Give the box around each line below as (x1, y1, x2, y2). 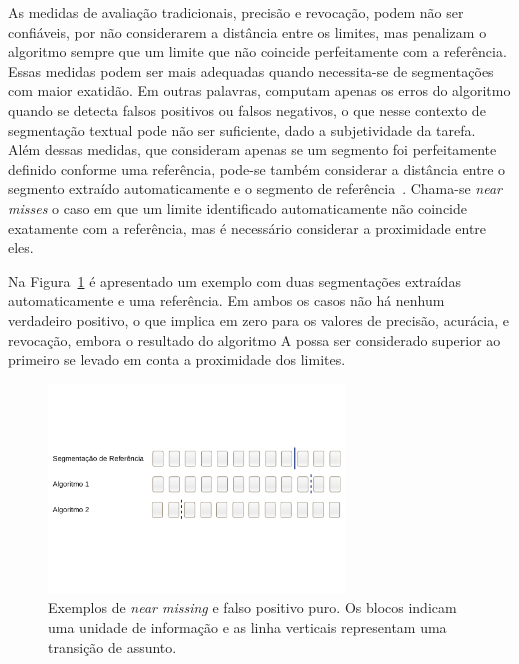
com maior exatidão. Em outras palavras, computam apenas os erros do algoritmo (8, 80, 511, 101)
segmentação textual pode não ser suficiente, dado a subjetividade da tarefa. (8, 119, 476, 140)
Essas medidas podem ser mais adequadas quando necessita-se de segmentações (8, 60, 494, 81)
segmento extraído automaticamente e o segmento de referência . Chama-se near (8, 178, 502, 199)
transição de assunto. (48, 636, 177, 657)
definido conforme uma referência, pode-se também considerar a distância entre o (8, 158, 506, 179)
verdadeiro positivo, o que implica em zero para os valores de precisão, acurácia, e (8, 309, 510, 330)
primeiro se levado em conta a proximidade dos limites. (8, 349, 346, 370)
